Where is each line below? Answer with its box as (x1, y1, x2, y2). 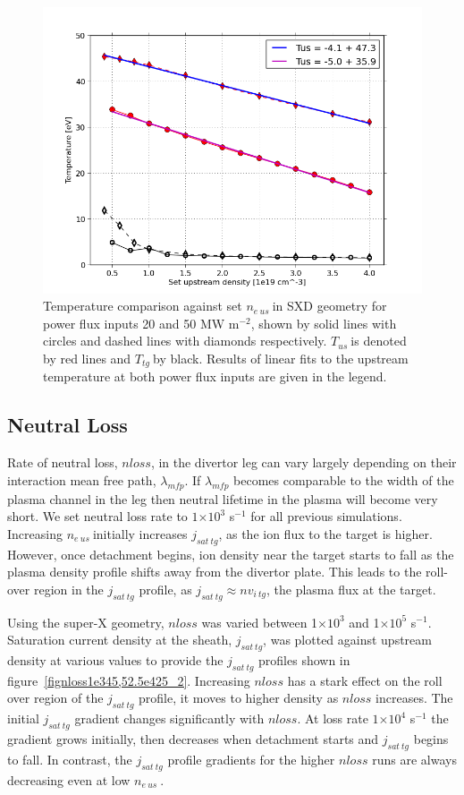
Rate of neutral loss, (7, 453, 118, 472)
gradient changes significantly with (74, 709, 265, 728)
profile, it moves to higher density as (139, 688, 339, 707)
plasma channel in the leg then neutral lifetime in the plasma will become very (7, 489, 438, 508)
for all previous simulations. (250, 507, 402, 526)
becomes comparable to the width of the (233, 470, 454, 489)
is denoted (350, 331, 407, 350)
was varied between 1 (201, 612, 318, 631)
